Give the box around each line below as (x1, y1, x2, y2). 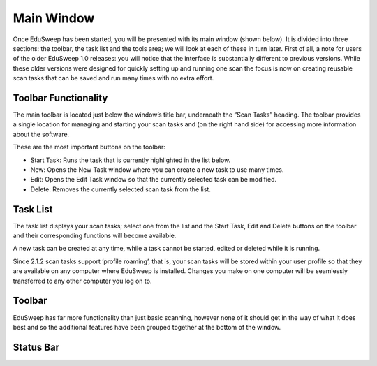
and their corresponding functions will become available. (13, 231, 177, 240)
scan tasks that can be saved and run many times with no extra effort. (13, 74, 214, 82)
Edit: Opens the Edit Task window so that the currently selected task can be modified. (30, 175, 277, 184)
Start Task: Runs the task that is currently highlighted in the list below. (30, 156, 231, 164)
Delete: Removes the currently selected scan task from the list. (30, 185, 211, 193)
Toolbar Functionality (13, 91, 108, 104)
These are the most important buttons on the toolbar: (13, 143, 165, 152)
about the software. (13, 130, 70, 138)
